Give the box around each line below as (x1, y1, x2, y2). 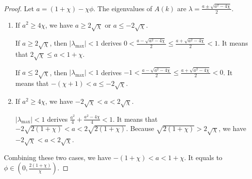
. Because (126, 123, 154, 133)
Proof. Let (4, 3, 34, 13)
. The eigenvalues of (93, 3, 152, 13)
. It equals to (184, 152, 222, 162)
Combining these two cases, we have (4, 152, 111, 162)
